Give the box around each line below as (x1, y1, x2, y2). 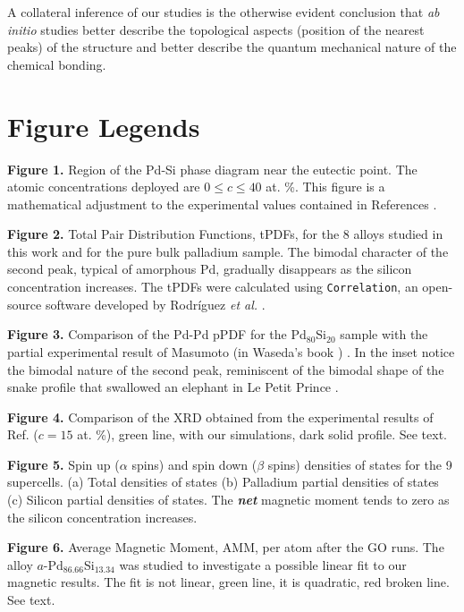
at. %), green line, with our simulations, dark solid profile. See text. (77, 425, 447, 444)
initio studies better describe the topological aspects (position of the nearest (7, 20, 425, 38)
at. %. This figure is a (266, 177, 385, 196)
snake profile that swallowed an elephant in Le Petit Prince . (7, 378, 339, 396)
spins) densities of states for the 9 (267, 455, 452, 473)
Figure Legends (7, 107, 200, 144)
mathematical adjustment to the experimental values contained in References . (7, 194, 437, 213)
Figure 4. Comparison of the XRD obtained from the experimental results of (7, 407, 434, 426)
